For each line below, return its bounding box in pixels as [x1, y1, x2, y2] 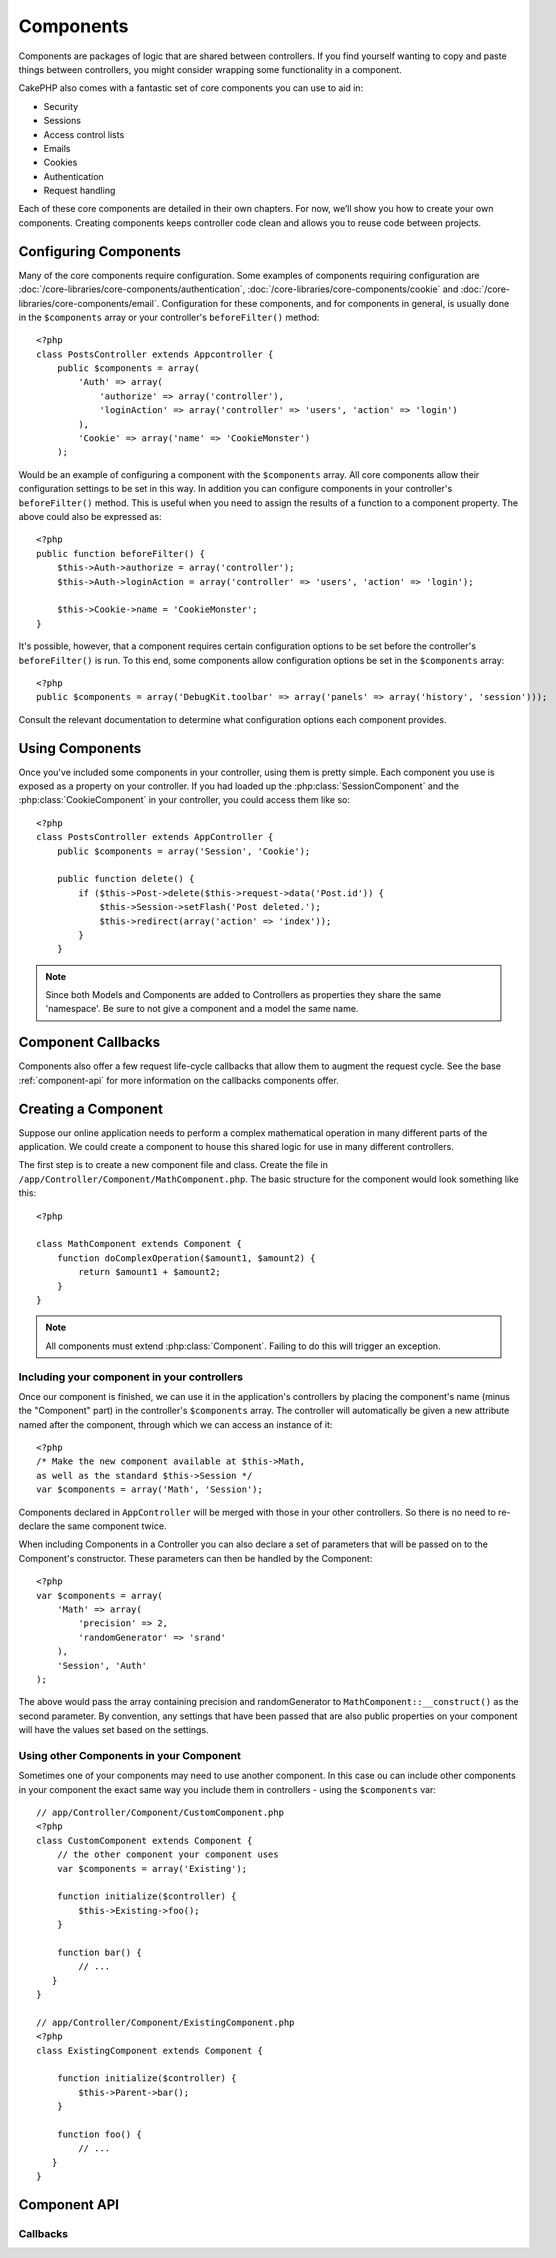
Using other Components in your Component [18, 1748, 242, 1762]
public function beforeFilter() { [36, 548, 205, 559]
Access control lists [43, 128, 125, 140]
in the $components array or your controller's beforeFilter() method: [18, 311, 320, 323]
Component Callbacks [18, 1034, 161, 1051]
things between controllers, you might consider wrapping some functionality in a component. [18, 63, 402, 75]
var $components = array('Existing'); [56, 1863, 248, 1874]
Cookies [43, 156, 78, 169]
